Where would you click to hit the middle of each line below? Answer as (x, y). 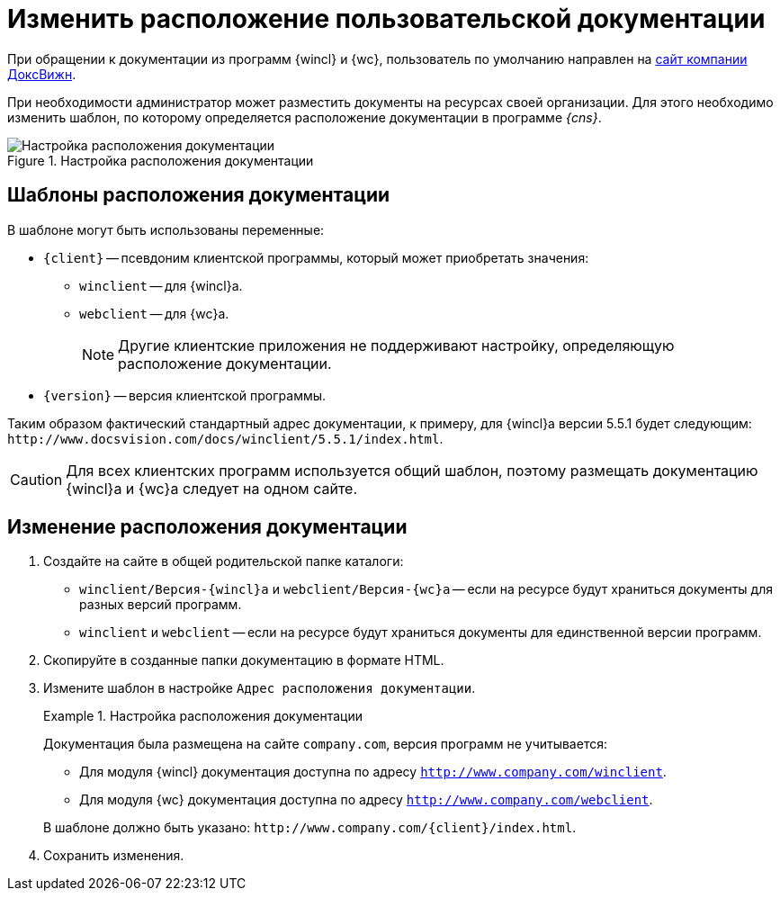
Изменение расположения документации (207, 527)
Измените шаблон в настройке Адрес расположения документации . (260, 688)
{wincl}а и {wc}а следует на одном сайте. (212, 488)
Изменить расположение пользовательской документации (386, 19)
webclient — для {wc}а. (154, 313)
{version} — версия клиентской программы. (185, 395)
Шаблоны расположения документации (199, 195)
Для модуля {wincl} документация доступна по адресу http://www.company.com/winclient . (373, 772)
